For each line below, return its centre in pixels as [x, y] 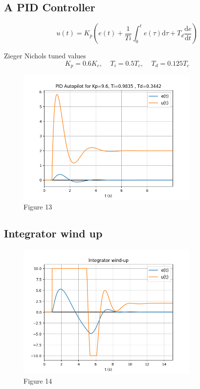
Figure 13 [38, 207]
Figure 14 [38, 381]
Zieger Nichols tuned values [45, 56]
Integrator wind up [53, 233]
